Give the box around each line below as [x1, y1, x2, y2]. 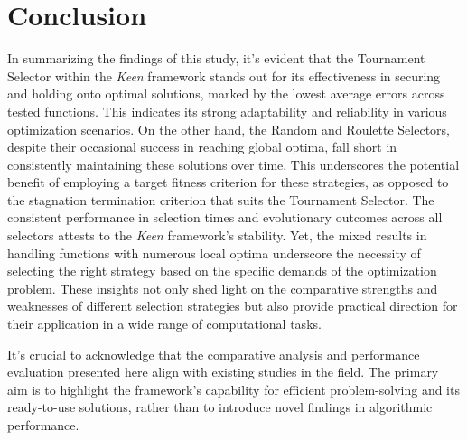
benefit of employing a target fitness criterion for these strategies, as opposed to [7, 173, 449, 192]
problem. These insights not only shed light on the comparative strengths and [7, 278, 438, 297]
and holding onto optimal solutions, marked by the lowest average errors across [7, 84, 445, 103]
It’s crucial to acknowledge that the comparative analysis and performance [7, 344, 420, 363]
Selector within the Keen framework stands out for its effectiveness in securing [7, 66, 441, 85]
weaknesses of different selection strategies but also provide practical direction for [7, 296, 458, 315]
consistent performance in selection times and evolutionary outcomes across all [7, 208, 443, 227]
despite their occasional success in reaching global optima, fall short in [7, 137, 397, 156]
